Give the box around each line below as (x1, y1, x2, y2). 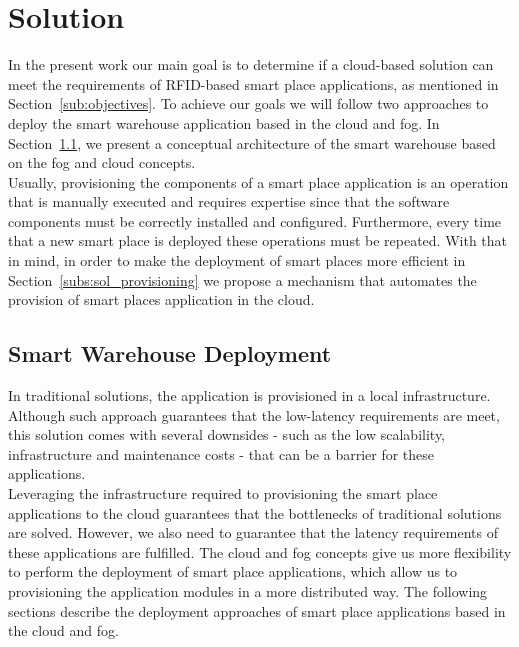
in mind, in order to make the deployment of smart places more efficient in (8, 250, 466, 271)
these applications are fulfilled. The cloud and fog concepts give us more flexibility (8, 541, 512, 562)
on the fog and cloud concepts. (8, 152, 196, 173)
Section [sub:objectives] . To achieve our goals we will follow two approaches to (8, 93, 489, 114)
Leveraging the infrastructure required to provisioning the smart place (8, 483, 438, 504)
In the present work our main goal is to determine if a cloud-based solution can (8, 54, 494, 75)
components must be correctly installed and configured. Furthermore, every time (8, 210, 502, 231)
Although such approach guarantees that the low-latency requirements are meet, (8, 404, 500, 425)
